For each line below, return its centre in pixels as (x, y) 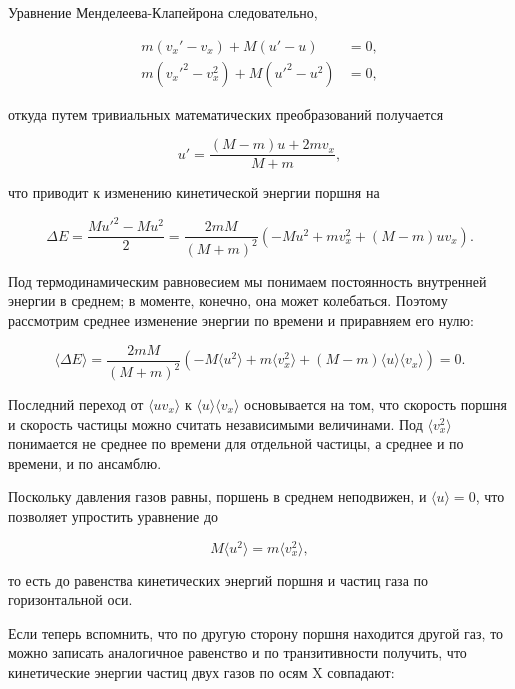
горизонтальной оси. (70, 599)
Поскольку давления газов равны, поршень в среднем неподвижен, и (217, 496)
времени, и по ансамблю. (85, 462)
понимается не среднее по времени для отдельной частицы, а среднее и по (236, 443)
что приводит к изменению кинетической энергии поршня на (194, 192)
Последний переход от (76, 404)
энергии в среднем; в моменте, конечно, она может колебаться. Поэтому (228, 300)
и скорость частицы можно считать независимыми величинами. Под (215, 423)
